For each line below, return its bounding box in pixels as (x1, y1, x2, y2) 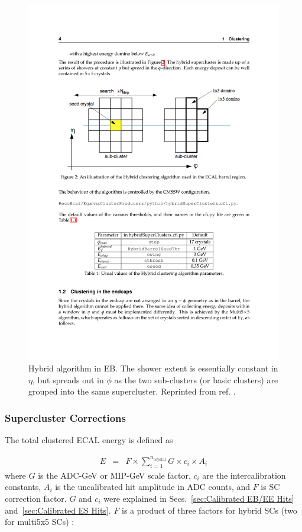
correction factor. (5, 492, 67, 504)
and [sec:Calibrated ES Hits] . (5, 504, 111, 516)
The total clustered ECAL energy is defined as (5, 434, 173, 446)
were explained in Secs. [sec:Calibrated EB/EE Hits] (103, 492, 294, 504)
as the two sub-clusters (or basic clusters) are (114, 373, 278, 386)
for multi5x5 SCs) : (5, 515, 74, 528)
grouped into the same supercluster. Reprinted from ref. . (28, 385, 236, 398)
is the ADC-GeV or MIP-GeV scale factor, (38, 469, 191, 481)
